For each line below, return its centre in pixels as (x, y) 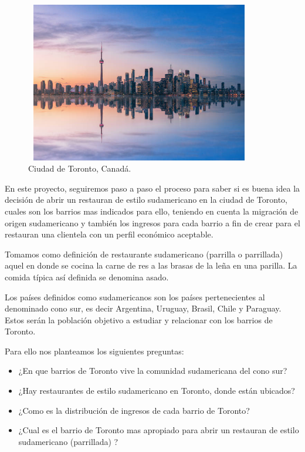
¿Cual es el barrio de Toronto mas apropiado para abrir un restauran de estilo (159, 430)
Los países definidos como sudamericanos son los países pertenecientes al (135, 297)
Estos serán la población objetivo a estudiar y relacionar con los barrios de (139, 319)
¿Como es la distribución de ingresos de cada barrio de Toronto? (134, 410)
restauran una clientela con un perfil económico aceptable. (109, 234)
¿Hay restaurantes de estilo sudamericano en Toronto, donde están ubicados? (157, 391)
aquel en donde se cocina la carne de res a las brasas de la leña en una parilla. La (151, 265)
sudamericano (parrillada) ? (68, 441)
